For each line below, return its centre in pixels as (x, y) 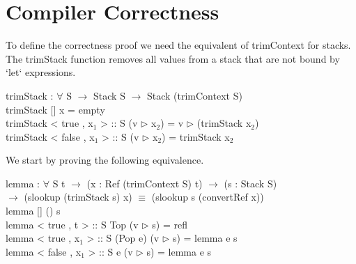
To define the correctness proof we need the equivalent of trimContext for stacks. (178, 45)
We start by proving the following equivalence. (105, 160)
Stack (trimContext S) (194, 95)
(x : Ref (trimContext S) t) (145, 183)
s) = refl (170, 224)
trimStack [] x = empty (55, 109)
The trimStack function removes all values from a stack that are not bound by (173, 58)
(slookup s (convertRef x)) (208, 197)
